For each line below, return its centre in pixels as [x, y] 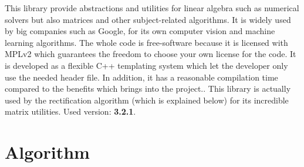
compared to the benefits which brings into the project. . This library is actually [148, 88]
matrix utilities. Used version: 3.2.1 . [70, 111]
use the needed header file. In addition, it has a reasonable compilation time [141, 77]
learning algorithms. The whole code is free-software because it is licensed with [146, 42]
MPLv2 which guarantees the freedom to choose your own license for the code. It [151, 54]
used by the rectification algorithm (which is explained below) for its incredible [147, 100]
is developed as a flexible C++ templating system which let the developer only [146, 65]
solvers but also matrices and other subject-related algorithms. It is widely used [148, 19]
